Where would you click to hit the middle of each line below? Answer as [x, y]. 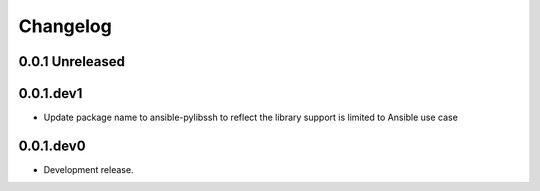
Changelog [65, 26]
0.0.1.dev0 [52, 145]
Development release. [88, 169]
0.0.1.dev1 [50, 93]
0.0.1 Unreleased [71, 61]
